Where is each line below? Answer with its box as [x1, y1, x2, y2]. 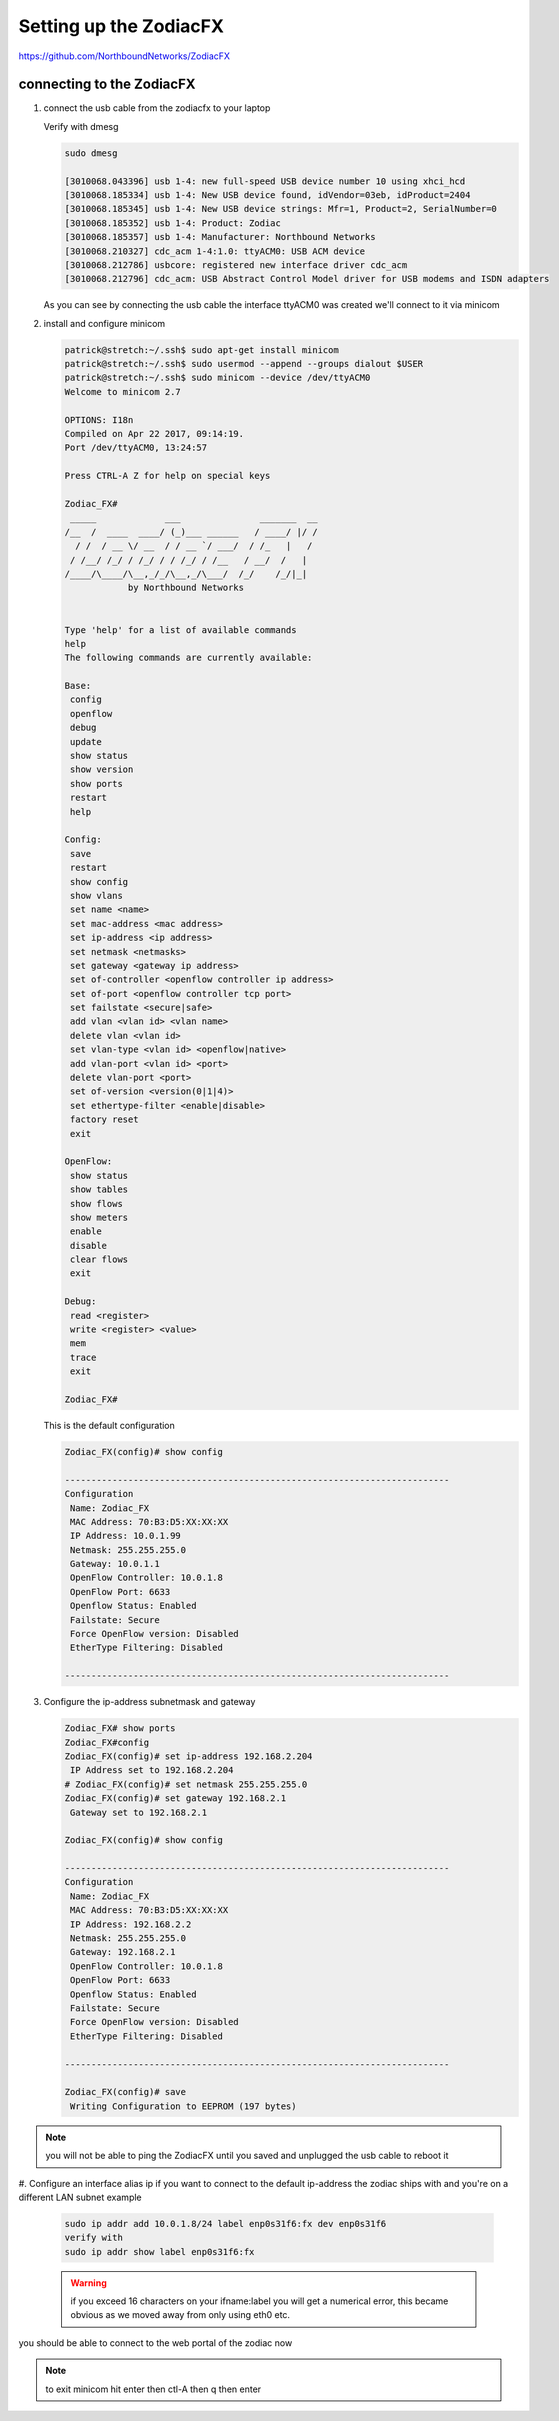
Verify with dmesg [43, 120, 119, 132]
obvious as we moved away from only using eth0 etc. [70, 2309, 290, 2321]
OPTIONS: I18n [64, 414, 134, 425]
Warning [70, 2276, 107, 2289]
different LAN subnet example [18, 2191, 142, 2203]
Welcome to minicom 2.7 [64, 386, 182, 397]
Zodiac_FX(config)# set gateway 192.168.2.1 [64, 1793, 287, 1804]
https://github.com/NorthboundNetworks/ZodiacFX [18, 50, 230, 62]
